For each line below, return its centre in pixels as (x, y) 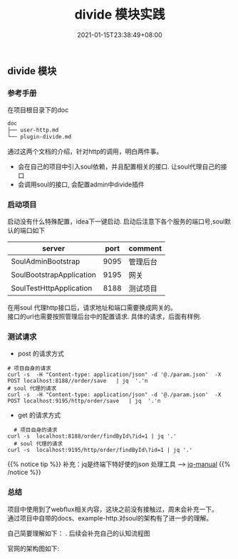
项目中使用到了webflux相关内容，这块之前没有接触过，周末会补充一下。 (113, 509)
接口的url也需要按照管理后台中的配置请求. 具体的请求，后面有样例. (104, 317)
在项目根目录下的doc (38, 110)
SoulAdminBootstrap (46, 261)
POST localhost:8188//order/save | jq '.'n (78, 381)
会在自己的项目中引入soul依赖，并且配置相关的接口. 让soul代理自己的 (119, 166)
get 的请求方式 (39, 416)
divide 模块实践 (120, 15)
